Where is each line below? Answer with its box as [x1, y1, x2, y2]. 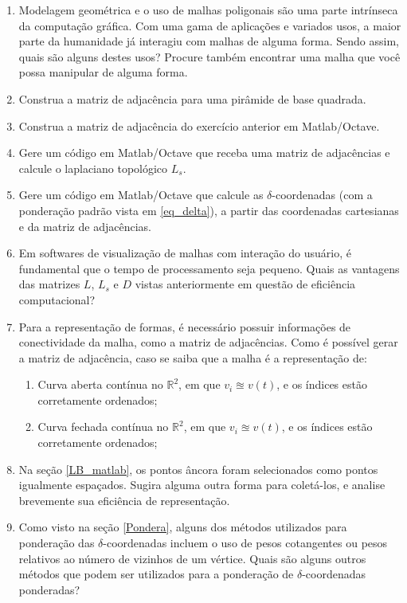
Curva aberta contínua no [37, 376, 163, 393]
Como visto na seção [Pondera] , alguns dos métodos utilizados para [18, 519, 347, 535]
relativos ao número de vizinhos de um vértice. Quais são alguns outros [18, 550, 366, 566]
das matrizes [18, 276, 80, 292]
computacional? [18, 291, 96, 307]
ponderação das [18, 534, 95, 551]
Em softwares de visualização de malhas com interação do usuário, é [18, 245, 351, 261]
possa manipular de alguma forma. [18, 64, 188, 80]
